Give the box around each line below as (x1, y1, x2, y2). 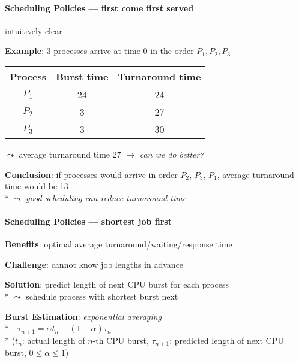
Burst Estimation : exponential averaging (5, 310, 162, 322)
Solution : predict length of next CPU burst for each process (5, 278, 229, 291)
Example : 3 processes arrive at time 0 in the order (5, 44, 194, 57)
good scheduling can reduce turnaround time (26, 191, 187, 204)
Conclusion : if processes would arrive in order (5, 168, 178, 180)
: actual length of (22, 334, 85, 346)
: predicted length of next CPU (169, 334, 284, 346)
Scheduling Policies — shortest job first (5, 214, 172, 227)
